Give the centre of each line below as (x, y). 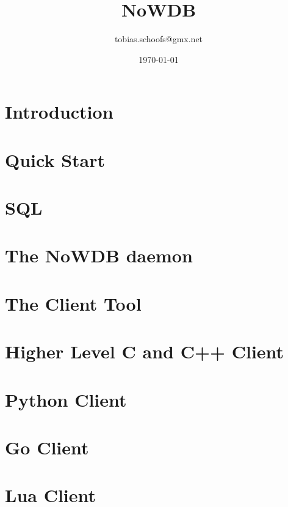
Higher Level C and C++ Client (145, 351)
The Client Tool (73, 303)
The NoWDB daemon (99, 255)
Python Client (66, 399)
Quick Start (55, 159)
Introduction (59, 112)
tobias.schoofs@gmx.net (159, 39)
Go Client (47, 447)
